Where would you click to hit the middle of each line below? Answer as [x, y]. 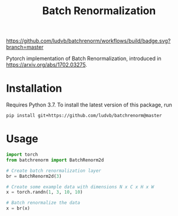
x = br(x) [18, 208]
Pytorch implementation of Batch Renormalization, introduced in [84, 59]
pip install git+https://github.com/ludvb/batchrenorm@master [84, 116]
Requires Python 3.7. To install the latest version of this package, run [89, 105]
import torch [22, 155]
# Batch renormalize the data [43, 203]
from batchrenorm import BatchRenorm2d [55, 160]
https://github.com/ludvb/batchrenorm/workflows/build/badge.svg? [88, 41]
